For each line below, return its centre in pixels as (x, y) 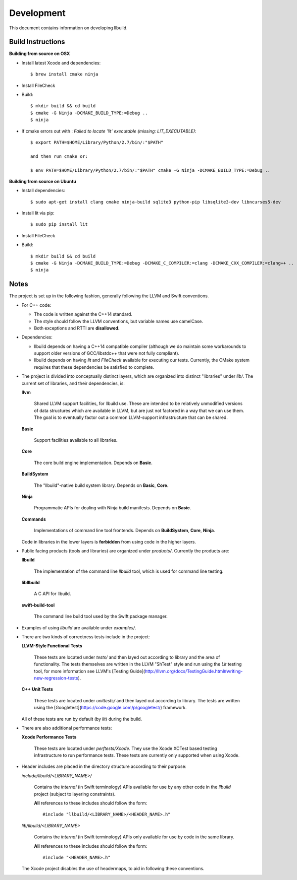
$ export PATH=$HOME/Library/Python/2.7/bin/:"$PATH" (97, 142)
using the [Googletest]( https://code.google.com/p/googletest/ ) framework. (110, 708)
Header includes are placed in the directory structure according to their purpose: (104, 766)
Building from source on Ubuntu (43, 181)
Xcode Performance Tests (49, 737)
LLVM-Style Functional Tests (52, 646)
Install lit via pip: (38, 213)
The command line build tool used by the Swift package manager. (101, 616)
